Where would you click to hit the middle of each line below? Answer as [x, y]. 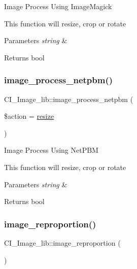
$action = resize [29, 116]
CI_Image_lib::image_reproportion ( [62, 242]
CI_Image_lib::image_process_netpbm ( [69, 99]
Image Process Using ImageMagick [58, 6]
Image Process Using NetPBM [51, 150]
